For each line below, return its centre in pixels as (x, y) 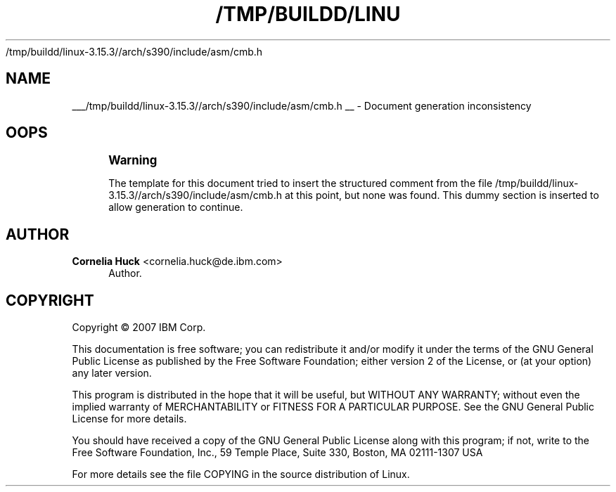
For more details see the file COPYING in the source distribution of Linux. (241, 474)
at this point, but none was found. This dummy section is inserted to (442, 195)
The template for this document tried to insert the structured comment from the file (301, 183)
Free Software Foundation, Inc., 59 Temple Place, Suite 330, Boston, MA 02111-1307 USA (277, 453)
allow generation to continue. (176, 207)
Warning (133, 161)
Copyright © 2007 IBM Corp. (139, 328)
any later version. (112, 373)
